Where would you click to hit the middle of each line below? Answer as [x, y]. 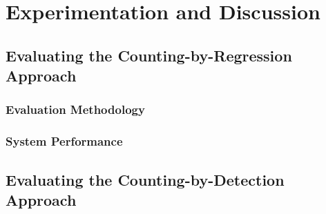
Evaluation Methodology [75, 109]
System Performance [64, 141]
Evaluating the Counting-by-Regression [149, 55]
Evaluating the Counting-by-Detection [145, 179]
